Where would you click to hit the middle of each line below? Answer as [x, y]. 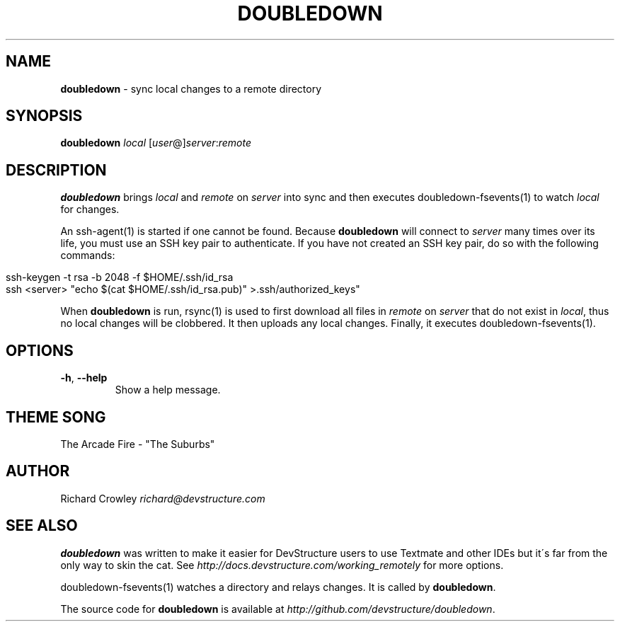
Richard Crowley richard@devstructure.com [163, 498]
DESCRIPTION [56, 170]
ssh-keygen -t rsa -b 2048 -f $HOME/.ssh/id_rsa [120, 277]
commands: [88, 255]
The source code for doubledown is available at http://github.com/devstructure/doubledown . [278, 609]
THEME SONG [56, 417]
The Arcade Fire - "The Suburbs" [138, 444]
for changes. [90, 209]
